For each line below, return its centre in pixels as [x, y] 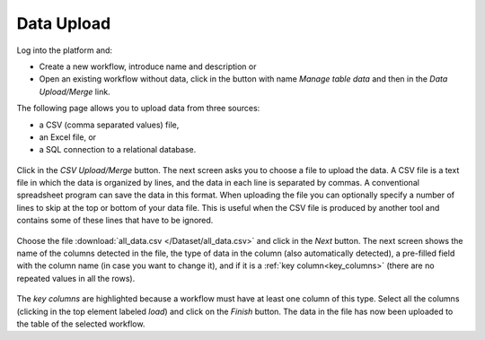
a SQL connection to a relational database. [118, 150]
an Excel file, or [68, 137]
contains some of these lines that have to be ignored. [115, 221]
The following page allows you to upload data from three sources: [138, 109]
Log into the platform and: [64, 50]
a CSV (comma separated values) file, [109, 125]
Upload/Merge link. [75, 92]
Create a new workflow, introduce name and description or [148, 66]
